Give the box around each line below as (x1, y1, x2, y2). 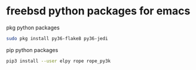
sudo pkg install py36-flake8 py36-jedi (6, 35, 109, 41)
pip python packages (6, 46, 59, 53)
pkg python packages (6, 24, 60, 31)
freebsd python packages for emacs (6, 4, 191, 18)
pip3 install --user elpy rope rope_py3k (6, 58, 111, 64)
